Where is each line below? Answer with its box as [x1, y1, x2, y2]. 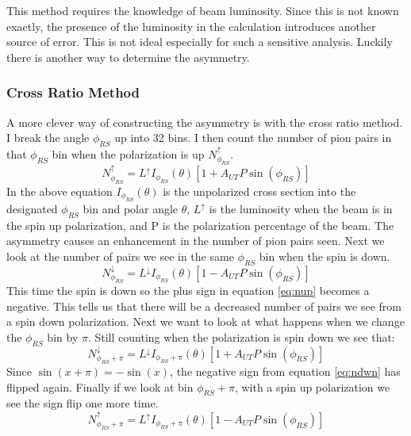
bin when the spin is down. [259, 247, 390, 264]
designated [6, 200, 58, 216]
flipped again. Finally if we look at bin [6, 378, 194, 395]
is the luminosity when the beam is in [209, 200, 393, 216]
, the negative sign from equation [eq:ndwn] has [170, 363, 401, 380]
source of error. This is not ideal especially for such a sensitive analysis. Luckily [6, 33, 393, 50]
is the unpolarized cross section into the [163, 182, 356, 199]
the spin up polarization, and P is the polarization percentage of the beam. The [6, 216, 394, 233]
